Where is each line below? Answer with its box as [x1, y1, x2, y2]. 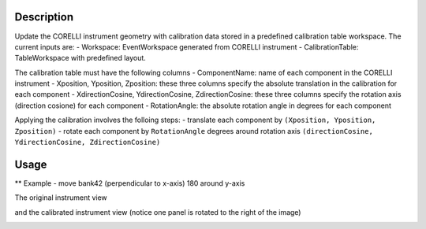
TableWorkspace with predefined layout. [14, 54, 146, 63]
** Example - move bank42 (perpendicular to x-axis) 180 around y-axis [14, 178, 245, 188]
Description [14, 10, 74, 24]
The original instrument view [14, 193, 108, 202]
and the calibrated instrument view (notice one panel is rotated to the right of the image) [14, 207, 301, 216]
